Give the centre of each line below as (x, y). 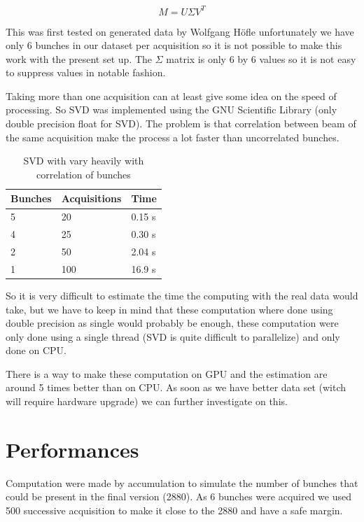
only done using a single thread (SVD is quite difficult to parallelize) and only (173, 336)
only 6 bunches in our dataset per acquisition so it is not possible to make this (174, 45)
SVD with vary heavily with (84, 161)
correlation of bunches (84, 174)
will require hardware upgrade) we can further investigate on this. (147, 401)
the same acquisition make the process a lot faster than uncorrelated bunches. (173, 137)
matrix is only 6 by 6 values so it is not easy (261, 58)
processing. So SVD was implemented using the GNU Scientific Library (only (171, 110)
